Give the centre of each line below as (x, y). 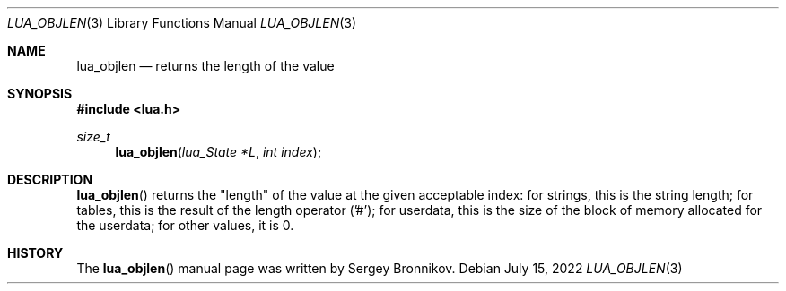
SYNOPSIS (40, 94)
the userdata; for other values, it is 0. (185, 225)
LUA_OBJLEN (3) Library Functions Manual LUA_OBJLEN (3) (182, 23)
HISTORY (35, 253)
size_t (93, 137)
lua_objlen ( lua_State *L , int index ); (218, 152)
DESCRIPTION (50, 180)
